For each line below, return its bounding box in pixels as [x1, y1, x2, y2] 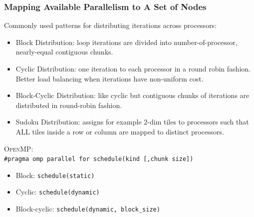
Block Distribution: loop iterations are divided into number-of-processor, [15, 36, 238, 47]
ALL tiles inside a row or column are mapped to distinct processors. [15, 126, 224, 136]
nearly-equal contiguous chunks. [15, 46, 113, 57]
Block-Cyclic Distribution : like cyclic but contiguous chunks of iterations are [15, 90, 250, 100]
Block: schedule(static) [15, 169, 95, 180]
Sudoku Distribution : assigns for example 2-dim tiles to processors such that [15, 116, 249, 127]
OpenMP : [4, 143, 33, 153]
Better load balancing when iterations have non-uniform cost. [15, 73, 204, 83]
